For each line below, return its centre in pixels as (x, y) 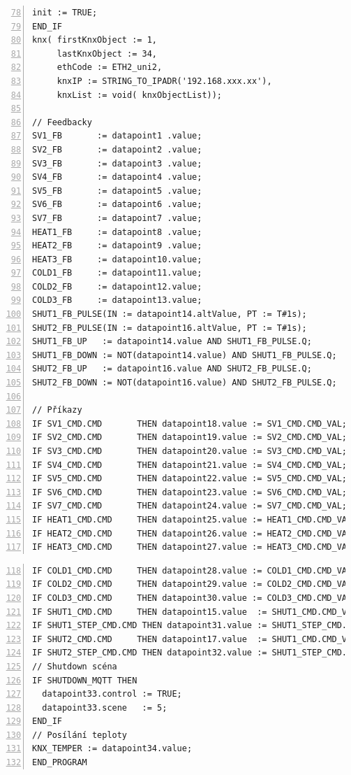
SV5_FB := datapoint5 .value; (117, 191)
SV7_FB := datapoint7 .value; (117, 218)
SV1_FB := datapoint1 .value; (117, 136)
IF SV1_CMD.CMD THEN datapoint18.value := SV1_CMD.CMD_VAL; (190, 424)
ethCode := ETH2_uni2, (110, 67)
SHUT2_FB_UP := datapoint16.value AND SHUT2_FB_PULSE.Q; (172, 369)
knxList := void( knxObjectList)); (140, 95)
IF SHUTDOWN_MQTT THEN (85, 680)
